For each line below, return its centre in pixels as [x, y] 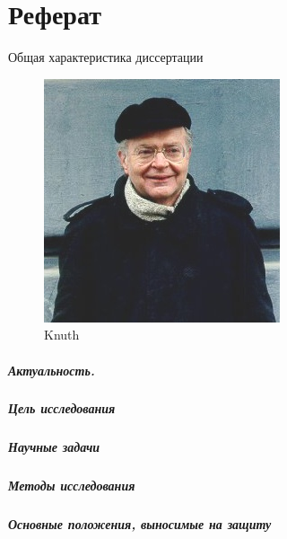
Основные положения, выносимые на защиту [140, 524]
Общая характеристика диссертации [106, 57]
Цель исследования [62, 408]
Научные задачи [54, 447]
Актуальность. [52, 370]
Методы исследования [72, 486]
